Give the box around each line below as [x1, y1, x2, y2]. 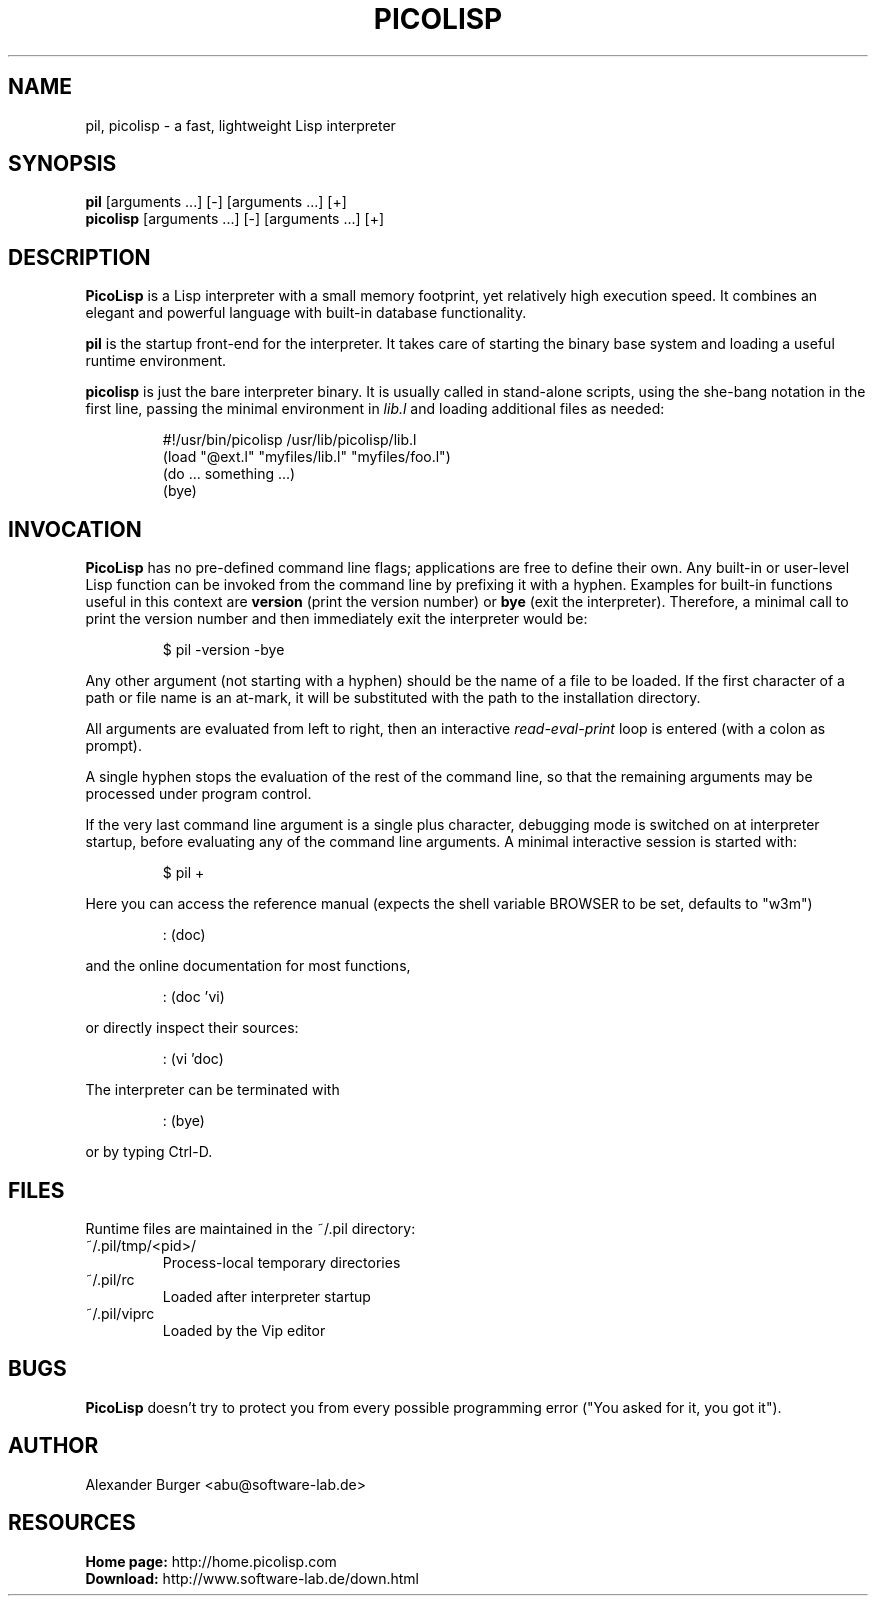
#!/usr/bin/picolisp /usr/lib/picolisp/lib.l [162, 431, 417, 449]
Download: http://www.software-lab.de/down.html [85, 1569, 419, 1587]
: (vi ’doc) [162, 1050, 224, 1068]
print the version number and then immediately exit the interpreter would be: [85, 610, 588, 628]
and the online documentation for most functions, [85, 957, 411, 975]
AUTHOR [8, 1433, 99, 1459]
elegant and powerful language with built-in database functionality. [85, 304, 527, 322]
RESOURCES [8, 1510, 136, 1536]
